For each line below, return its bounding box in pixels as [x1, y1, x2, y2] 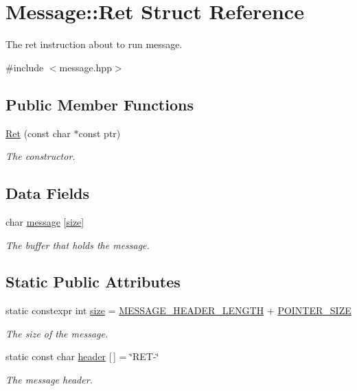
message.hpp [59, 60, 112, 74]
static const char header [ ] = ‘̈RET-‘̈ [5, 349, 159, 364]
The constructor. [5, 149, 76, 163]
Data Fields [5, 182, 90, 204]
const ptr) [78, 126, 121, 140]
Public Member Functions [5, 93, 194, 115]
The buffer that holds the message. [5, 237, 150, 252]
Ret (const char [5, 126, 71, 140]
